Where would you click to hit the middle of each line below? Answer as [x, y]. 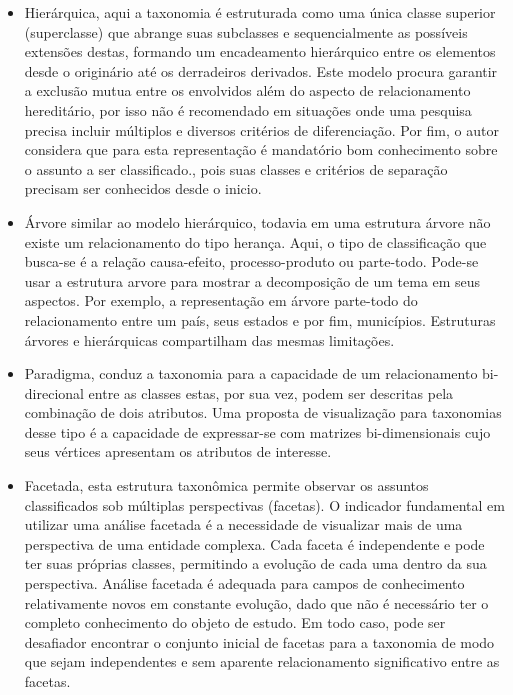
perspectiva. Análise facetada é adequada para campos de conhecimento [244, 583]
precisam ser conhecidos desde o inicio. [143, 188]
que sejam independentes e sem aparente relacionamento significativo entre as [262, 661]
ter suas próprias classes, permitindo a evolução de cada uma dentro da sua [255, 563]
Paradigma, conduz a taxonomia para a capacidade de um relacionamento [251, 373]
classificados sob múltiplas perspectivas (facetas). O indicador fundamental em [264, 504]
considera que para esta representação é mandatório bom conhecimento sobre [261, 149]
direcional [54, 392]
